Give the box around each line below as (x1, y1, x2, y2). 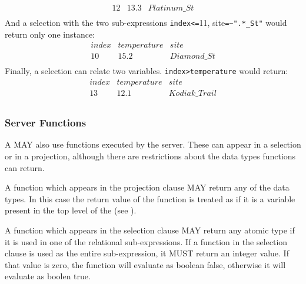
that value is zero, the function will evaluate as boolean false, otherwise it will (5, 258, 286, 270)
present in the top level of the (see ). (5, 204, 137, 216)
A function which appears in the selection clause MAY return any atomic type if (5, 223, 295, 236)
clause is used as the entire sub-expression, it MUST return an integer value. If (5, 247, 289, 259)
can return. (5, 161, 45, 173)
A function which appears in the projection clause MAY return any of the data (5, 181, 290, 193)
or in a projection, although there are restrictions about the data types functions (5, 149, 296, 162)
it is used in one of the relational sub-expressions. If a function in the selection (5, 235, 288, 248)
